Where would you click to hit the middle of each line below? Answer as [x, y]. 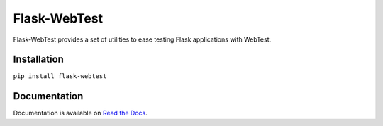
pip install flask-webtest [60, 76]
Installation [38, 59]
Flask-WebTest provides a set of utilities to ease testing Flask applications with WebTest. [142, 39]
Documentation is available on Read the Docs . [81, 113]
